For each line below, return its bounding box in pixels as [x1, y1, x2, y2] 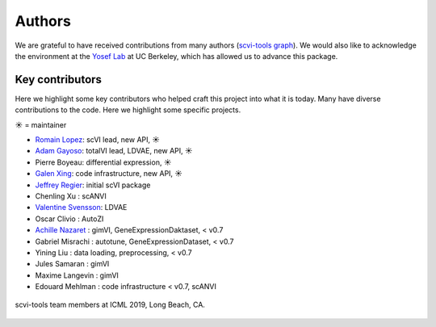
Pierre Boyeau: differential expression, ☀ [35, 157, 172, 167]
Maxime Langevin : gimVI [35, 270, 119, 280]
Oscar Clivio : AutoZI [35, 214, 104, 224]
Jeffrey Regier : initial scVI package [35, 180, 151, 190]
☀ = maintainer [15, 119, 67, 129]
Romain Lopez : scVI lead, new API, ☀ [35, 135, 161, 145]
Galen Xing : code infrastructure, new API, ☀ [35, 169, 183, 178]
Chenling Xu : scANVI [35, 191, 107, 201]
